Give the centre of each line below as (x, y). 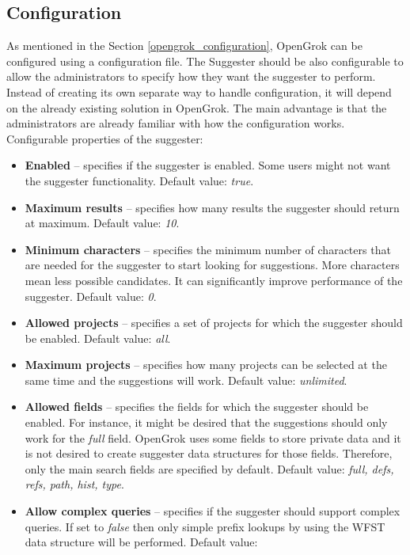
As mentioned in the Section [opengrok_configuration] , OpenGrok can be (184, 46)
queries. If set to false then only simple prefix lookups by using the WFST (205, 526)
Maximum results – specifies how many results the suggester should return (212, 207)
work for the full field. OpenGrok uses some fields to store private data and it (213, 437)
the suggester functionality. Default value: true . (139, 180)
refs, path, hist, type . (74, 484)
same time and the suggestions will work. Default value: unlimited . (186, 380)
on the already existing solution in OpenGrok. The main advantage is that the (197, 107)
